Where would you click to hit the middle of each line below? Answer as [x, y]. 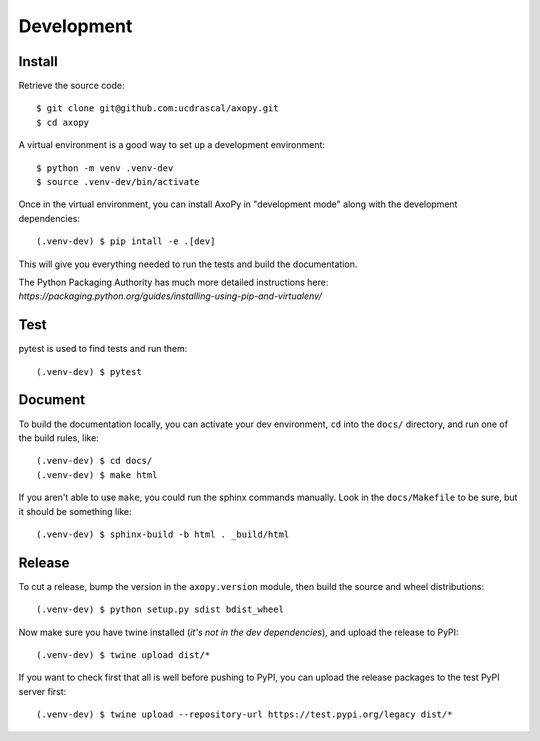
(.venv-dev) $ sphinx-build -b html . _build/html [163, 534]
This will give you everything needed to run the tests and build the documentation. [188, 264]
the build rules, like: [58, 437]
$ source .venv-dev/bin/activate [118, 182]
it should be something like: [75, 511]
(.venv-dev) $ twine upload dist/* [123, 654]
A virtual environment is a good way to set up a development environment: [171, 145]
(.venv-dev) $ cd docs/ [94, 461]
